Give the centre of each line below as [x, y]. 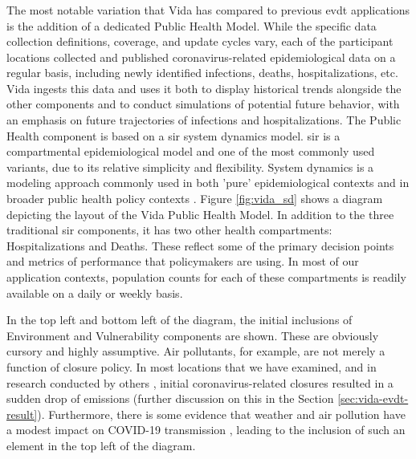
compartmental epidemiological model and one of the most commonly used [191, 151]
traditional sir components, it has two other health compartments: [169, 230]
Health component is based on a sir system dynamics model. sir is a [173, 135]
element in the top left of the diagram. [101, 445]
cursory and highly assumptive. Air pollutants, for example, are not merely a [196, 351]
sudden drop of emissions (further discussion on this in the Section [170, 398]
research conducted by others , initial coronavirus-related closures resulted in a [200, 382]
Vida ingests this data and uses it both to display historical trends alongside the [204, 88]
